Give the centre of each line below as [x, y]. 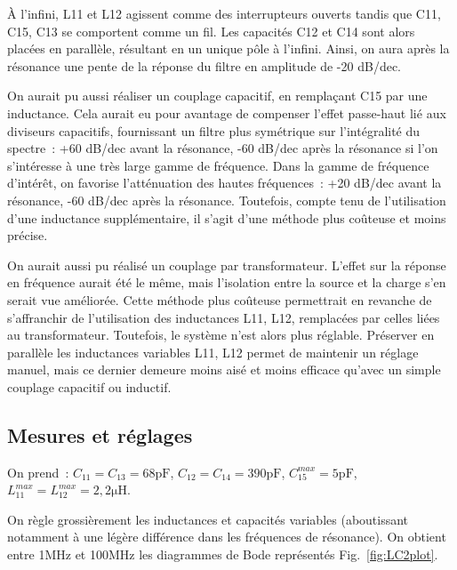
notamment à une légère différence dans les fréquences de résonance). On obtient [227, 537]
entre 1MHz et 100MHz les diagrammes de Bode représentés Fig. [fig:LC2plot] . [223, 554]
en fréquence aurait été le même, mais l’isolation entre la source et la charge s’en [227, 282]
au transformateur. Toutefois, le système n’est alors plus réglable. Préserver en [221, 335]
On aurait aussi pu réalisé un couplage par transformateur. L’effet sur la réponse [227, 265]
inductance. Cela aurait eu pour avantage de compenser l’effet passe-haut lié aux [227, 112]
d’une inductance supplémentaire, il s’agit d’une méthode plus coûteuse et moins [227, 217]
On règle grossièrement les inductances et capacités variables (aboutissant [208, 519]
